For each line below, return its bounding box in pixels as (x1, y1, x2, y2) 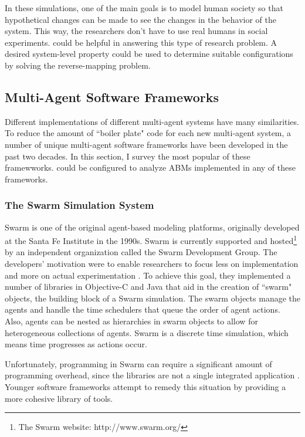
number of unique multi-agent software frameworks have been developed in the (5, 138, 288, 150)
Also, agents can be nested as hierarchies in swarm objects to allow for (5, 314, 258, 327)
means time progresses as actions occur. (5, 338, 147, 350)
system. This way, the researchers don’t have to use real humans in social (5, 25, 268, 37)
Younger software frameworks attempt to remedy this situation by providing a (5, 380, 286, 392)
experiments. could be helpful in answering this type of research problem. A (5, 36, 277, 48)
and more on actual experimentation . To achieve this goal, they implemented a (5, 269, 291, 281)
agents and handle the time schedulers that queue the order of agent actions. (5, 303, 280, 316)
